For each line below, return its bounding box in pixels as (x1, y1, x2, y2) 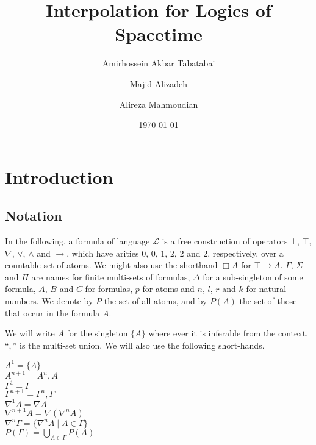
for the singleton (66, 327, 128, 340)
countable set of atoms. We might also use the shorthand (5, 258, 218, 271)
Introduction (5, 164, 113, 189)
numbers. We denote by (5, 294, 93, 307)
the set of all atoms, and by (104, 294, 207, 307)
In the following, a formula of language (5, 235, 150, 247)
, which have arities (66, 246, 139, 259)
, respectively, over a (207, 246, 284, 259)
